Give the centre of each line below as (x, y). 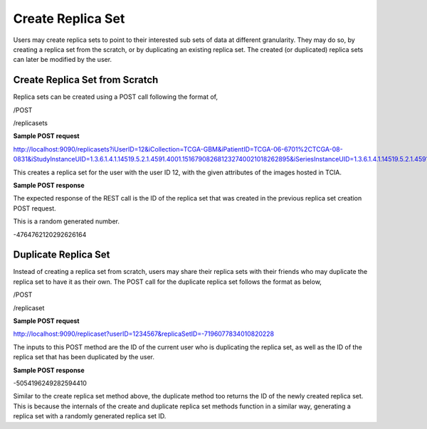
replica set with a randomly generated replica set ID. (90, 416)
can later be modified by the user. (63, 60)
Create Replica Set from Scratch (86, 80)
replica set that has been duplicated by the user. (84, 357)
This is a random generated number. (67, 221)
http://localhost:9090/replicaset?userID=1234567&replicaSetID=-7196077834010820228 (144, 334)
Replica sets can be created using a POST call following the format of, (116, 97)
